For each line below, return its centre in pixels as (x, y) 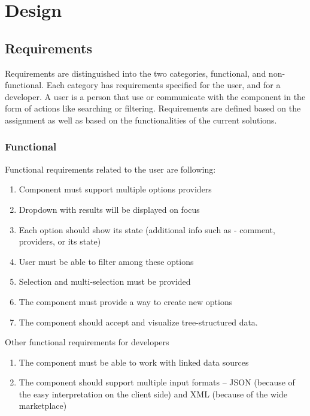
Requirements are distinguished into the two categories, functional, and (136, 73)
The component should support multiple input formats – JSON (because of (157, 382)
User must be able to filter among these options (106, 261)
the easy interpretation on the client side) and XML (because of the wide (153, 394)
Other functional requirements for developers (87, 342)
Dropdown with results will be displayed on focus (109, 209)
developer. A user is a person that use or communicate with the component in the (155, 96)
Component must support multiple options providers (115, 189)
